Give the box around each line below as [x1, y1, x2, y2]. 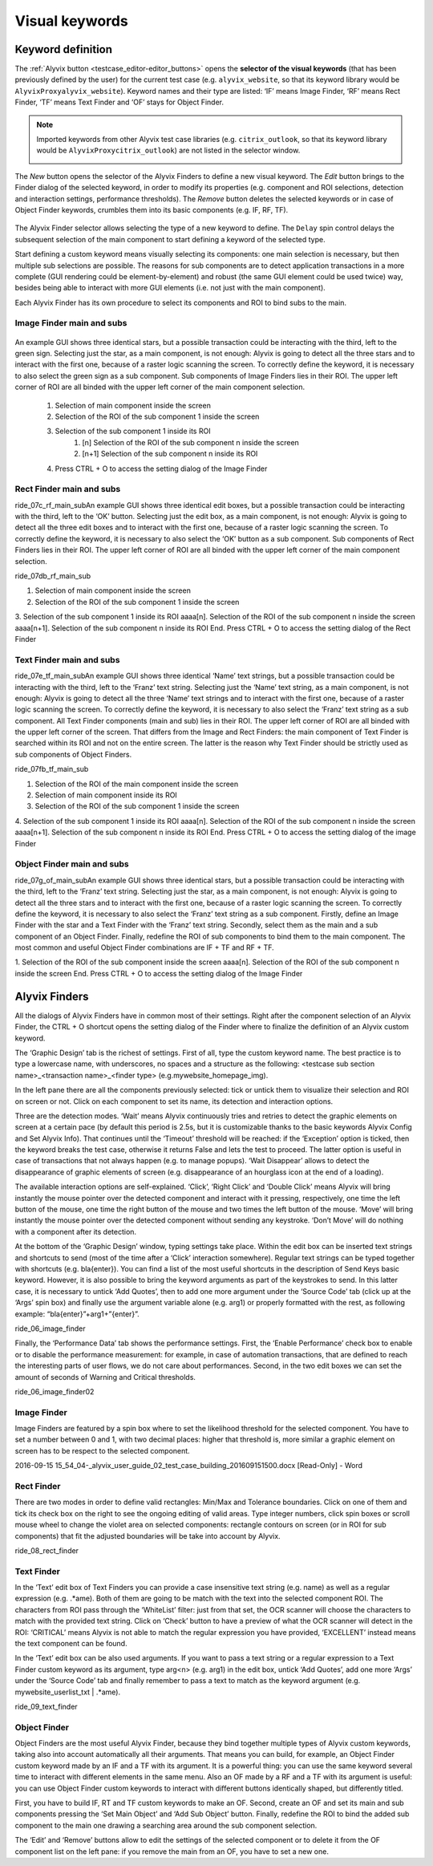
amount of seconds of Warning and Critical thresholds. [14, 1372, 196, 1381]
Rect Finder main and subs [14, 484, 121, 495]
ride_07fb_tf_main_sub [14, 765, 89, 774]
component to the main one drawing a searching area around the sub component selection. [14, 1820, 318, 1830]
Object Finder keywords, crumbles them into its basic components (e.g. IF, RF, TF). [14, 205, 289, 214]
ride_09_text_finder [14, 1702, 78, 1711]
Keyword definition [14, 43, 112, 56]
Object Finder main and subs [14, 858, 130, 870]
